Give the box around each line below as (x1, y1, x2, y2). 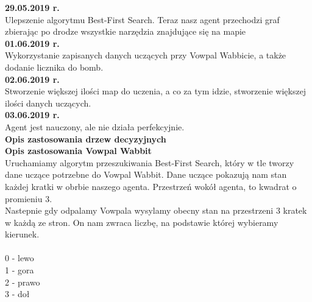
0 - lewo (5, 251, 34, 264)
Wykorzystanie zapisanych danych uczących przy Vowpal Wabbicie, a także (5, 49, 286, 61)
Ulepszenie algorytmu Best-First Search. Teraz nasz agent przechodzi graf (5, 13, 280, 26)
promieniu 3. (5, 192, 52, 205)
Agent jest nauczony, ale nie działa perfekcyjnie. (5, 120, 185, 133)
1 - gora (5, 264, 34, 276)
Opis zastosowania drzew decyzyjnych (5, 132, 166, 145)
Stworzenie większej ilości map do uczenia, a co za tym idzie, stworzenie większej (5, 85, 307, 97)
